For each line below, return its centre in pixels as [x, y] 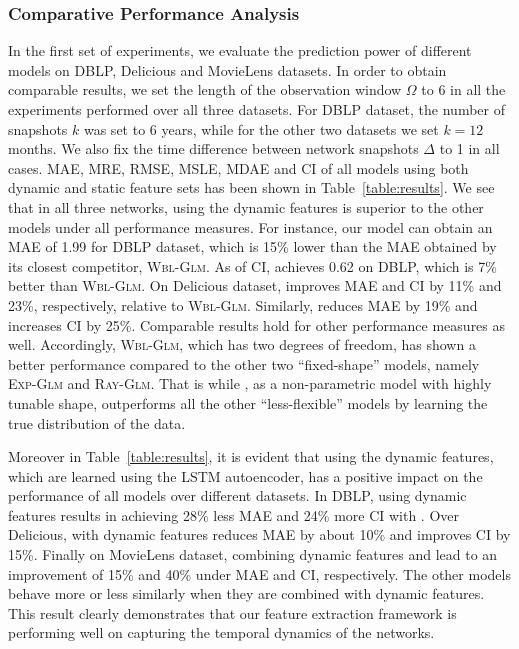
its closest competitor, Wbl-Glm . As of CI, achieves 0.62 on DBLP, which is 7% [252, 265]
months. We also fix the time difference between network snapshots [213, 148]
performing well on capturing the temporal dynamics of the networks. [221, 632]
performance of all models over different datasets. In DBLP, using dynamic [237, 495]
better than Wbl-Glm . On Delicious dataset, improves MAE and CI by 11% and [255, 285]
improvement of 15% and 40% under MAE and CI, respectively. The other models [259, 573]
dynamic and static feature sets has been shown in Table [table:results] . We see [251, 187]
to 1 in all [469, 148]
